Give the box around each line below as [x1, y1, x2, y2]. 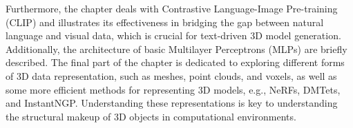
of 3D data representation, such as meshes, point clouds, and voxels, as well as [6, 68, 337, 83]
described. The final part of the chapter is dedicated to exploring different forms [6, 55, 345, 70]
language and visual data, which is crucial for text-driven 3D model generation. [6, 28, 341, 43]
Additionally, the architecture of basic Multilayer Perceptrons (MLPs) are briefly [6, 41, 347, 56]
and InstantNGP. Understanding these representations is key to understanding [6, 96, 338, 110]
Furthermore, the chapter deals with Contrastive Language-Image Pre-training [6, 1, 338, 15]
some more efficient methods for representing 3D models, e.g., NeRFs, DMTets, [6, 82, 341, 96]
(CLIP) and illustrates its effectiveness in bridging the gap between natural [6, 14, 324, 29]
